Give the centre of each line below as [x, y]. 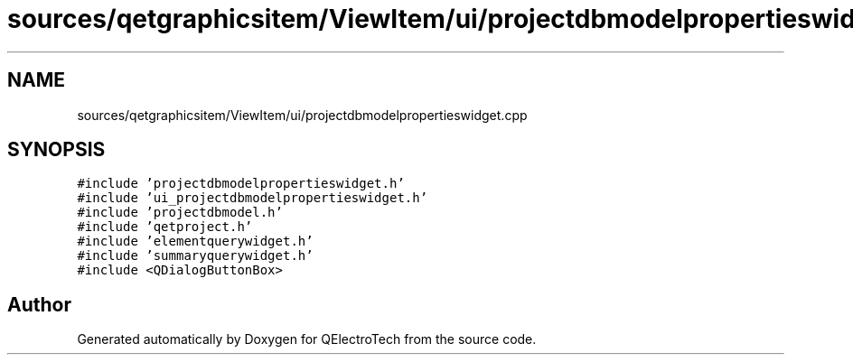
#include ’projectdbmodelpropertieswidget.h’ [241, 184]
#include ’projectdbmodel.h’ [180, 213]
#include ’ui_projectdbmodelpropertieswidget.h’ [253, 198]
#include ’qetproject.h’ [165, 227]
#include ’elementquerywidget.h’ [195, 241]
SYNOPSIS [56, 150]
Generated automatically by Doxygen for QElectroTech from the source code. [307, 339]
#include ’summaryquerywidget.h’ [195, 256]
